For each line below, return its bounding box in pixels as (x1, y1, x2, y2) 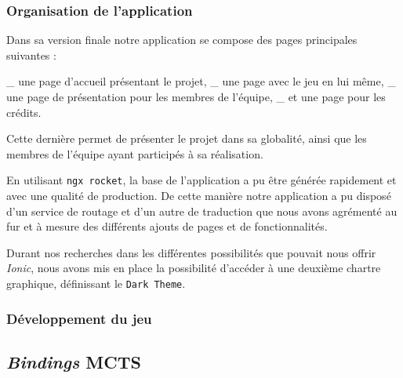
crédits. (6, 104, 42, 120)
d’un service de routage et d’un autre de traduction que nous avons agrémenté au (6, 202, 398, 219)
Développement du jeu (6, 308, 152, 328)
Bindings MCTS (6, 349, 141, 373)
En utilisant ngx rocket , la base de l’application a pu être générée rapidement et (6, 172, 397, 188)
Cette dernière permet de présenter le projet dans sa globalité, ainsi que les (6, 130, 367, 147)
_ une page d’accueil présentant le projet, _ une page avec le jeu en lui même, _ (6, 73, 396, 89)
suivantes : (6, 46, 56, 63)
